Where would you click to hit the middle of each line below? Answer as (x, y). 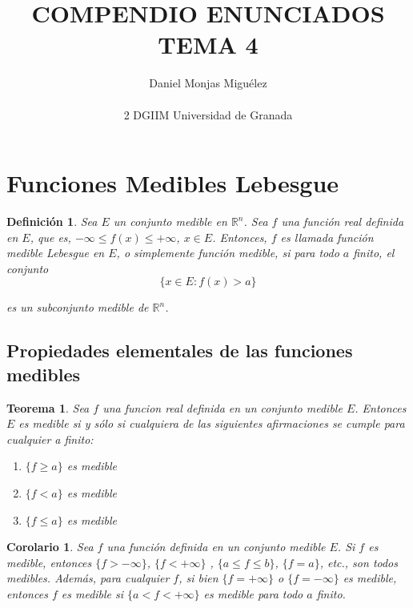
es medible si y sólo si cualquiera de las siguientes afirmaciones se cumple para (212, 423)
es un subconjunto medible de (78, 307)
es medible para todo (253, 593)
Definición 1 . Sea (52, 221)
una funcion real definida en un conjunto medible (223, 407)
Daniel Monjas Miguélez (208, 83)
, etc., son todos (359, 562)
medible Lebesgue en (56, 253)
